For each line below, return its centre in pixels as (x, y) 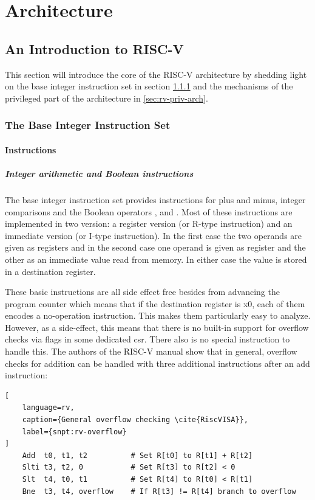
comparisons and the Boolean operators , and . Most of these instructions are (149, 211)
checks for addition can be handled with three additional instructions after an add (157, 363)
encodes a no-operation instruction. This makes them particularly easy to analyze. (158, 315)
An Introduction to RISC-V (94, 48)
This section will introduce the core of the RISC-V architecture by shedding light (156, 74)
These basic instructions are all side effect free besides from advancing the (142, 292)
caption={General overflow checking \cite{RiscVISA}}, (135, 420)
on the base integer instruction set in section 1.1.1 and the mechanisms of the (149, 86)
